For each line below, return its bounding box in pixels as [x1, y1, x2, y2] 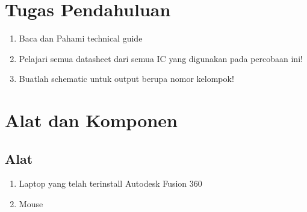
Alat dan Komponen [5, 108, 178, 132]
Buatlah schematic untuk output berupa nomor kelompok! [19, 72, 234, 85]
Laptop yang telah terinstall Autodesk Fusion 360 [19, 177, 202, 190]
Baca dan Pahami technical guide [19, 32, 143, 45]
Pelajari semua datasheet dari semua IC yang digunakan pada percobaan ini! [19, 52, 303, 64]
